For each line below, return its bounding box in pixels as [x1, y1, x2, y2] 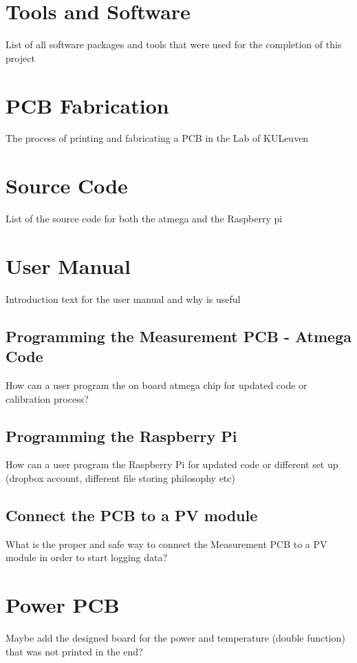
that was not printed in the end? [6, 644, 143, 658]
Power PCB [6, 591, 120, 619]
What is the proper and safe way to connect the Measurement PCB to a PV [6, 536, 327, 551]
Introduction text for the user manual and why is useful [6, 291, 241, 306]
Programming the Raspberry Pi [6, 425, 237, 446]
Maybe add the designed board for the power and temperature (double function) [6, 631, 345, 645]
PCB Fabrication [6, 91, 169, 119]
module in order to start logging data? [6, 550, 168, 565]
